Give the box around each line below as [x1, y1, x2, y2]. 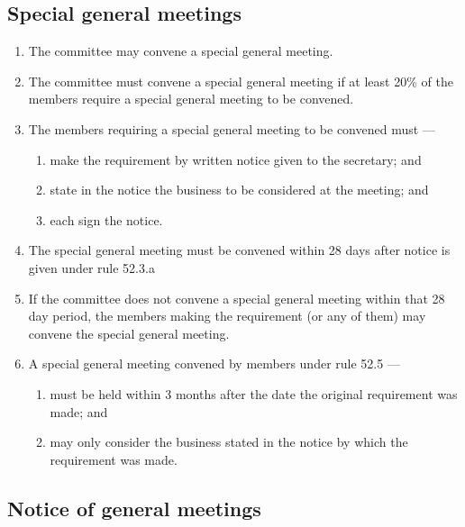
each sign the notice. [50, 210, 163, 229]
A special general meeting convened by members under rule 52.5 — [28, 354, 400, 373]
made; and [50, 402, 108, 421]
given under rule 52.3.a [28, 258, 155, 277]
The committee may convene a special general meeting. [28, 41, 333, 60]
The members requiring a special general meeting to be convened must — [28, 119, 435, 138]
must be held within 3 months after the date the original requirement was [50, 384, 458, 403]
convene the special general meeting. [28, 323, 230, 342]
